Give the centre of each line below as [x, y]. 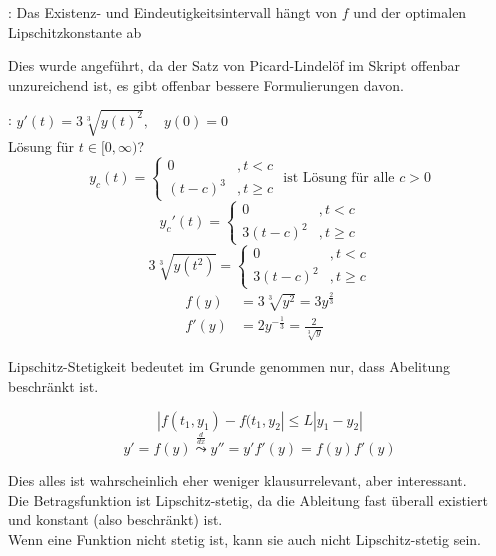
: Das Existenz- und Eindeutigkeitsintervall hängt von [173, 12]
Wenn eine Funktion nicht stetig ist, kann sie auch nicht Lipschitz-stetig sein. [244, 538]
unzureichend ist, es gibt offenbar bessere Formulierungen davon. [206, 84]
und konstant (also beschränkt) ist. [115, 519]
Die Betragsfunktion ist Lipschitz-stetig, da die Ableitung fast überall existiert [248, 499]
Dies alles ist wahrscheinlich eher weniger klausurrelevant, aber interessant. [237, 479]
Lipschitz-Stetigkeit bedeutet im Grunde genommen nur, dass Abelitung [229, 366]
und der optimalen [410, 12]
